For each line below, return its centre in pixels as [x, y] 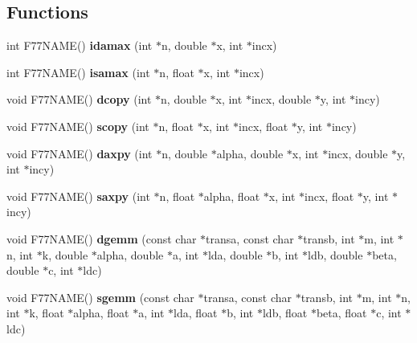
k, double [65, 254]
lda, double [235, 254]
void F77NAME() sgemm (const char [100, 297]
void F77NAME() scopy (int [78, 126]
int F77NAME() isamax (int [78, 72]
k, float [47, 313]
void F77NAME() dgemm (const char [102, 238]
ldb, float [285, 313]
